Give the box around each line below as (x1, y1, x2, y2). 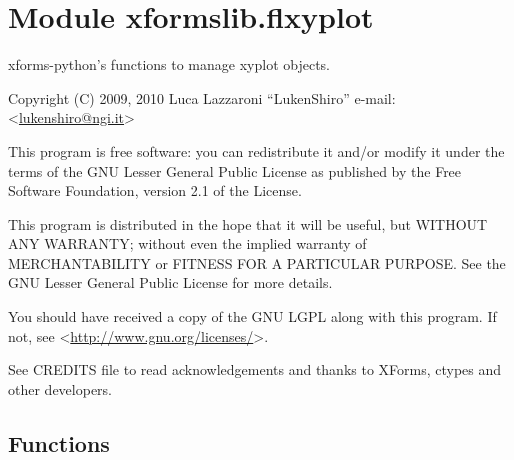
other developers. (8, 378, 112, 399)
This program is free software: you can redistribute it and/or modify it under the (8, 140, 505, 161)
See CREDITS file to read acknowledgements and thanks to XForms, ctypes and (8, 359, 502, 380)
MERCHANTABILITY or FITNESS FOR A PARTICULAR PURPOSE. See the (8, 252, 506, 273)
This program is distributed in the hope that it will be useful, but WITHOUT (8, 213, 488, 234)
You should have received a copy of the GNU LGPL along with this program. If (8, 306, 497, 327)
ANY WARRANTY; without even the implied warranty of (8, 233, 367, 254)
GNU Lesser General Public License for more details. (8, 272, 333, 293)
